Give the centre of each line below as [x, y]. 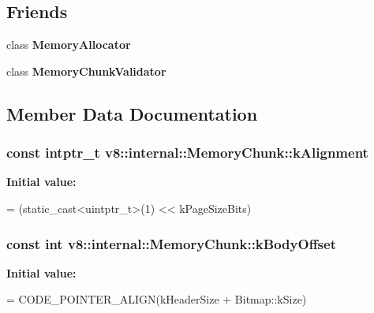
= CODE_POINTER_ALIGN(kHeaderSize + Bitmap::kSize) [157, 299]
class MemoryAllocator [69, 45]
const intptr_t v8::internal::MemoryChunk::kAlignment [187, 153]
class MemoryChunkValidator [86, 71]
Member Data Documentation [132, 113]
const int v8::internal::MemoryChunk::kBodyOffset [171, 243]
